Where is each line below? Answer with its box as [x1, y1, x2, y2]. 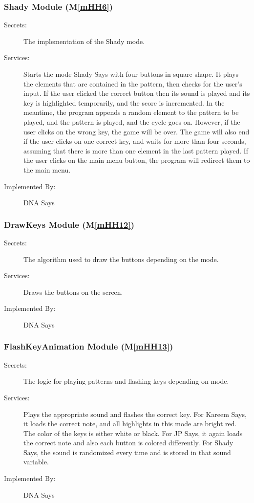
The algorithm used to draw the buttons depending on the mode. [23, 254, 219, 264]
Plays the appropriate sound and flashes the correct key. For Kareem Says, [23, 409, 247, 419]
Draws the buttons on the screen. [23, 286, 123, 297]
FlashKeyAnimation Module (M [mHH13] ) [4, 340, 173, 352]
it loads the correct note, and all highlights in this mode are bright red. [23, 418, 237, 429]
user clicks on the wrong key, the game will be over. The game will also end [23, 126, 250, 136]
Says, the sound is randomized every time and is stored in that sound [23, 447, 231, 457]
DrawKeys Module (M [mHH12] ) [4, 218, 135, 230]
